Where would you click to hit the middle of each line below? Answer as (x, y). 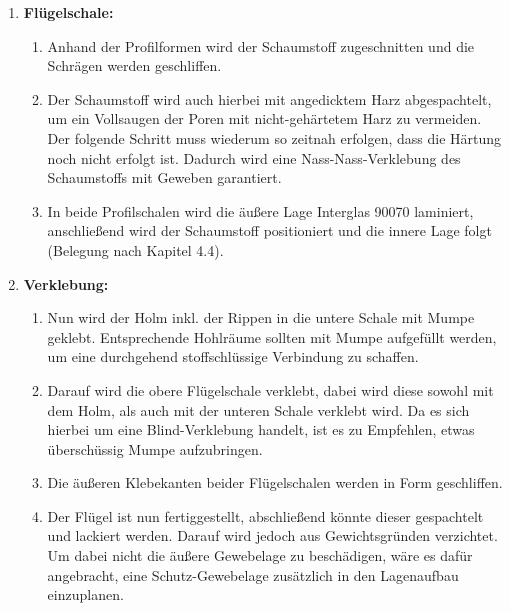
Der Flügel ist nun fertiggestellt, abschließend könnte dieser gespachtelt (265, 515)
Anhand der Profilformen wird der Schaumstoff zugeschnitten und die (261, 45)
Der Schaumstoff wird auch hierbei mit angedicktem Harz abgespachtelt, (269, 98)
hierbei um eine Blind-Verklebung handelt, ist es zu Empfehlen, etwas (261, 429)
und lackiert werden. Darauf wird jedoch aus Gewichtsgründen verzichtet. (272, 535)
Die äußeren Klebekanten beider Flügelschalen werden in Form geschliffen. (275, 482)
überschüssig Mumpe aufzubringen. (155, 448)
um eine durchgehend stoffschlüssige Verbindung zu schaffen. (233, 356)
